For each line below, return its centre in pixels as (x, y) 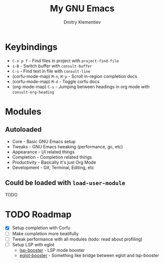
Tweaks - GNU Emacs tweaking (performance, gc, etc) (68, 146)
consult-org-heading (33, 92)
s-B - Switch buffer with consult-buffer (52, 66)
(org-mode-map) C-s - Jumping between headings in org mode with (81, 87)
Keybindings (31, 47)
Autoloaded (23, 130)
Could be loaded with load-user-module (65, 183)
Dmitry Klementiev (82, 22)
